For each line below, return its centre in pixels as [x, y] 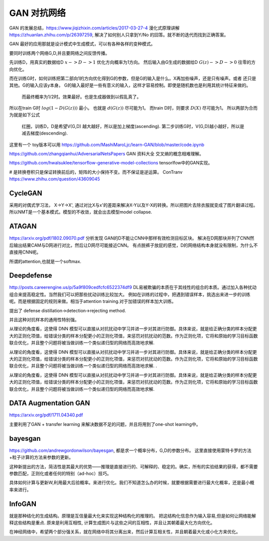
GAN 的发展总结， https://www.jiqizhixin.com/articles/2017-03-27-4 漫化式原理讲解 [94, 28]
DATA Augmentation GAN [50, 403]
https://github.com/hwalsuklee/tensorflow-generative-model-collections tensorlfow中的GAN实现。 [111, 163]
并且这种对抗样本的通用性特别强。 [44, 320]
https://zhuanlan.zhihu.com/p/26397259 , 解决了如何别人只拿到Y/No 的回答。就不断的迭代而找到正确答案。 [119, 34]
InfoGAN [23, 504]
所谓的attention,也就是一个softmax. [45, 261]
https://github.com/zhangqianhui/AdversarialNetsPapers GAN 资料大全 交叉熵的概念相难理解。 [106, 154]
